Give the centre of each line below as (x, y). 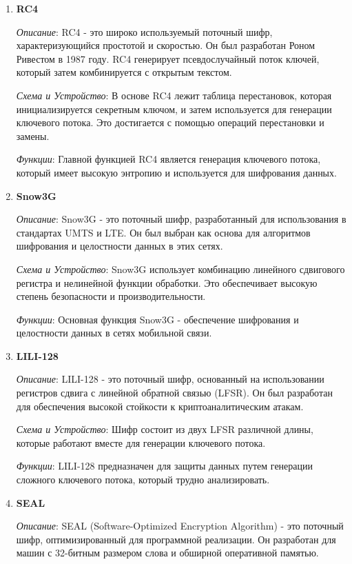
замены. (33, 135)
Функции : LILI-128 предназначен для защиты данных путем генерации (165, 466)
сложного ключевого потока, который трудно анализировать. (143, 480)
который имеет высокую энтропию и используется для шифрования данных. (176, 172)
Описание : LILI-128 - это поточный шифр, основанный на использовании (170, 379)
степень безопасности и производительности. (111, 296)
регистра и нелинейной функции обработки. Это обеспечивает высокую (167, 282)
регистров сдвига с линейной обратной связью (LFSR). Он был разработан (174, 393)
